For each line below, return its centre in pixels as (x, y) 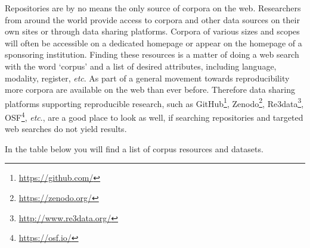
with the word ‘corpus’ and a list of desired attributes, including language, (141, 66)
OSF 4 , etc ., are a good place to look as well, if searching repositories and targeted (154, 116)
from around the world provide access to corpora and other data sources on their (152, 19)
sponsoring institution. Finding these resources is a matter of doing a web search (152, 54)
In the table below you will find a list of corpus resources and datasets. (134, 148)
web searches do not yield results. (66, 129)
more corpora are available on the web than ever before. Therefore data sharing (150, 90)
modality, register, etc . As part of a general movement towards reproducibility (147, 78)
